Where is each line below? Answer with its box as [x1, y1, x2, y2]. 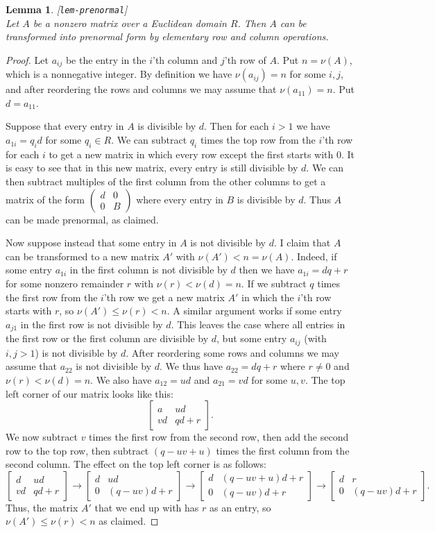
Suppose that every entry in [6, 119, 124, 133]
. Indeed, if [291, 248, 337, 263]
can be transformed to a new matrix [6, 248, 160, 263]
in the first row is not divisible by [20, 316, 163, 331]
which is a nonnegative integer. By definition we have [6, 67, 232, 81]
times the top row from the [200, 133, 316, 147]
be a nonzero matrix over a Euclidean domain [33, 15, 227, 30]
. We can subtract [111, 133, 187, 147]
